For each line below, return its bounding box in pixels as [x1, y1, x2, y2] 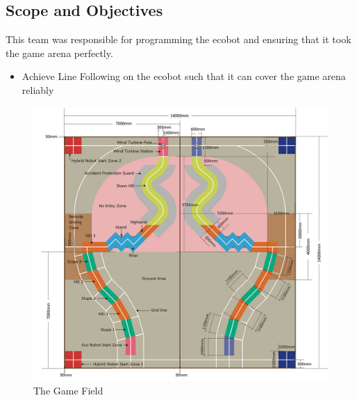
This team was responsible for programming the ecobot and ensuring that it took [6, 32, 351, 47]
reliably [22, 82, 54, 97]
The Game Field [33, 383, 103, 398]
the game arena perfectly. [6, 45, 113, 60]
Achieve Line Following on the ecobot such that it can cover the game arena [22, 69, 346, 83]
